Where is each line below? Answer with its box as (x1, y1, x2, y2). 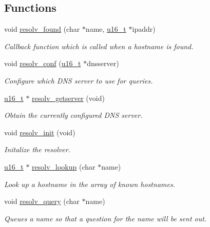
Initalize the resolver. (4, 144, 70, 155)
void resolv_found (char (4, 24, 80, 34)
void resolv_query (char (4, 196, 80, 207)
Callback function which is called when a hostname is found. (4, 40, 194, 51)
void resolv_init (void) (4, 127, 75, 137)
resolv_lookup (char (32, 161, 96, 172)
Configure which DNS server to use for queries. (4, 75, 153, 86)
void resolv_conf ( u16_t (4, 58, 81, 69)
